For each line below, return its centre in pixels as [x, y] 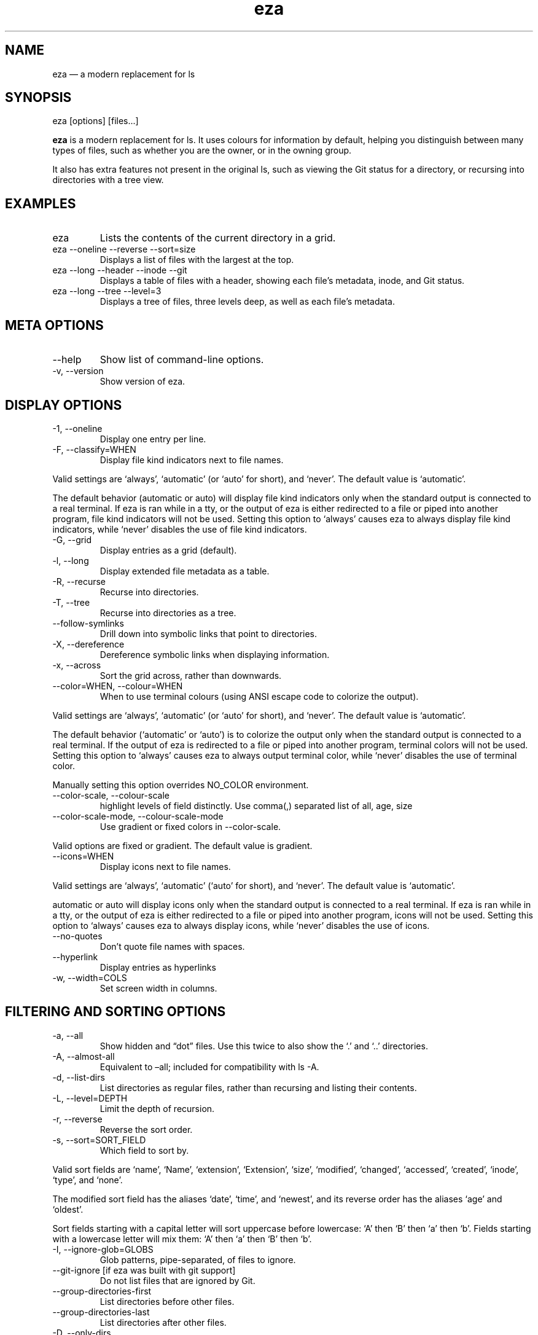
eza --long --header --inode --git [120, 270]
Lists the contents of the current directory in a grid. [218, 238]
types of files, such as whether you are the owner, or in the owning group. [202, 151]
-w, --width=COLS [90, 977]
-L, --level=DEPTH [90, 1098]
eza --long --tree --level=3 [107, 291]
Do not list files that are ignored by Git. [177, 1280]
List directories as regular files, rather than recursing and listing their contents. [258, 1087]
